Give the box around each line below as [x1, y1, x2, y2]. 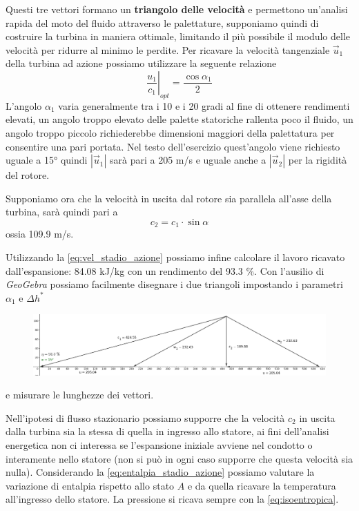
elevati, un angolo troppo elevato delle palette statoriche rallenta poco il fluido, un [6, 112, 353, 126]
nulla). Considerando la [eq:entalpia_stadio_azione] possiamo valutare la [6, 465, 315, 479]
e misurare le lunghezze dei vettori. [6, 387, 154, 402]
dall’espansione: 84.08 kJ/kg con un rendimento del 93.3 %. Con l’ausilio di [6, 263, 324, 278]
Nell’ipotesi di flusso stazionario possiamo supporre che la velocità [6, 410, 285, 425]
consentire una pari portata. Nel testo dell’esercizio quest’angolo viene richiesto [6, 139, 340, 153]
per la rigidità [288, 153, 347, 167]
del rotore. [6, 168, 50, 182]
